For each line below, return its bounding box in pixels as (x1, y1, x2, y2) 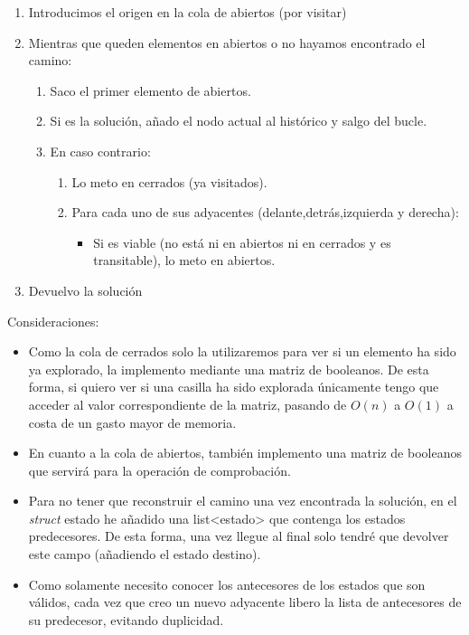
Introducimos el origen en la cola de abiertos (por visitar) (28, 3, 347, 21)
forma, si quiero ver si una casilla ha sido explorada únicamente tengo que (28, 377, 439, 396)
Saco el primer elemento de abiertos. (50, 81, 251, 100)
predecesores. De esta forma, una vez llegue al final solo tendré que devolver (28, 526, 449, 545)
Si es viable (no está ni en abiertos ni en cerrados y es (93, 232, 391, 251)
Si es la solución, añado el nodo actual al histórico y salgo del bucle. (50, 111, 427, 130)
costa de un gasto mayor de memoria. (28, 412, 237, 431)
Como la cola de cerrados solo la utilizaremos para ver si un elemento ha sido (28, 342, 456, 361)
